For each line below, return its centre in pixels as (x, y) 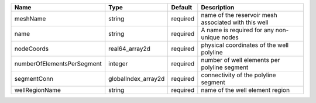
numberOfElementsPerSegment (58, 63)
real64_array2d (129, 49)
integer (118, 63)
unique (211, 37)
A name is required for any (238, 30)
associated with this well (235, 22)
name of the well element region (245, 90)
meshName (30, 19)
